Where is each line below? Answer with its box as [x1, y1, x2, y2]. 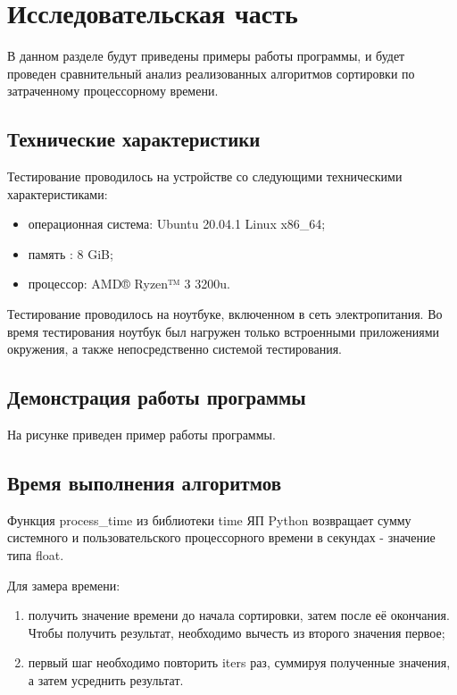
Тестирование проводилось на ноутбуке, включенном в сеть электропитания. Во [7, 305, 443, 323]
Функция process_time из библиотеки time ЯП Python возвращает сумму [7, 510, 411, 529]
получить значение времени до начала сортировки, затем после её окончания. [28, 606, 450, 624]
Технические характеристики [7, 125, 261, 153]
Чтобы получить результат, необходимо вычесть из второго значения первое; [28, 623, 445, 641]
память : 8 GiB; [28, 244, 113, 263]
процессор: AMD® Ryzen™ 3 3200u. [28, 274, 230, 293]
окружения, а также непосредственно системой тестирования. [7, 339, 343, 358]
